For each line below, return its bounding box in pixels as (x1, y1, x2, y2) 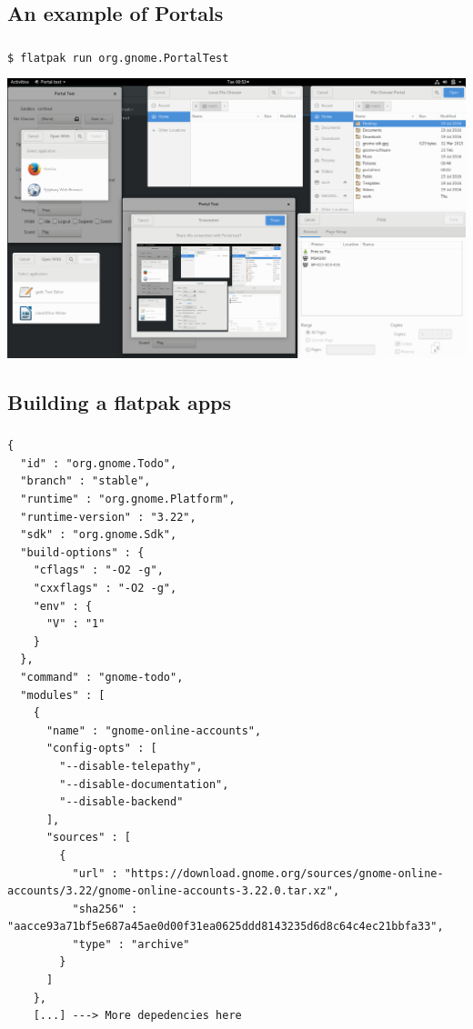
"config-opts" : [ (45, 742, 157, 755)
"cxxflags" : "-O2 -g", (33, 582, 177, 595)
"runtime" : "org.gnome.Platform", (20, 493, 236, 506)
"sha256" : (72, 902, 138, 915)
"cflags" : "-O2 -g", (33, 564, 164, 577)
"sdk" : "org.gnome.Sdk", (20, 528, 177, 542)
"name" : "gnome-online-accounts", (45, 724, 262, 737)
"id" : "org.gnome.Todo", (20, 456, 177, 470)
